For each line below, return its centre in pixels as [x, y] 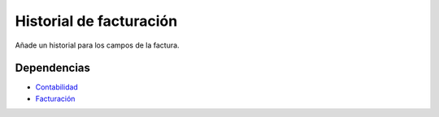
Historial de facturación [96, 21]
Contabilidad [57, 87]
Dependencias [53, 68]
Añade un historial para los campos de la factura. [97, 45]
